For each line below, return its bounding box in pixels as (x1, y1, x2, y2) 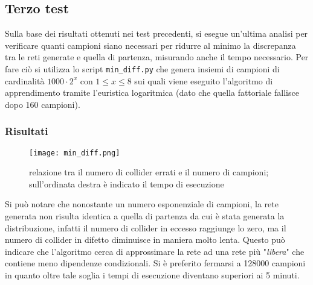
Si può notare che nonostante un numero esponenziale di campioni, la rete (5, 198, 279, 210)
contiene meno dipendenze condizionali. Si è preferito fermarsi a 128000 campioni (5, 257, 306, 269)
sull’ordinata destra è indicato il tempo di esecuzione (29, 177, 224, 190)
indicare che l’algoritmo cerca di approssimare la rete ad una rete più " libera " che (5, 245, 305, 257)
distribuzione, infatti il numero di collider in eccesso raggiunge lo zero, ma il (5, 221, 286, 234)
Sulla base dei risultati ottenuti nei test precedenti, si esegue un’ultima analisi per (5, 27, 308, 40)
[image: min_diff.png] (29, 148, 120, 157)
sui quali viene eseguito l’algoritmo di (134, 74, 273, 87)
